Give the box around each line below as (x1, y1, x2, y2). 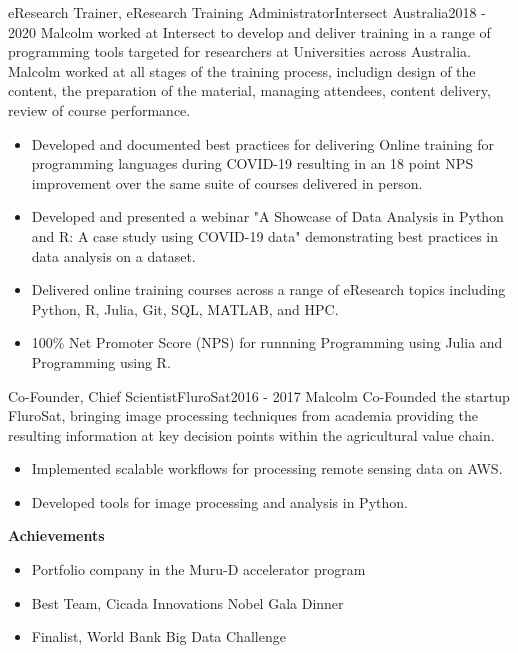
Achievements (8, 525, 105, 546)
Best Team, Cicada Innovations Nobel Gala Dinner (31, 592, 344, 613)
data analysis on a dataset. (31, 245, 196, 266)
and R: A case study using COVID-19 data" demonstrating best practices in (31, 225, 499, 246)
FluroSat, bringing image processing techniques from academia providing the (8, 405, 479, 426)
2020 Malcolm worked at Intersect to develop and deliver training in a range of (8, 21, 491, 42)
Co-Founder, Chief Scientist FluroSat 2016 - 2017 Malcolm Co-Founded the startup (8, 385, 510, 406)
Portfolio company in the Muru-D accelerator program (31, 559, 366, 580)
